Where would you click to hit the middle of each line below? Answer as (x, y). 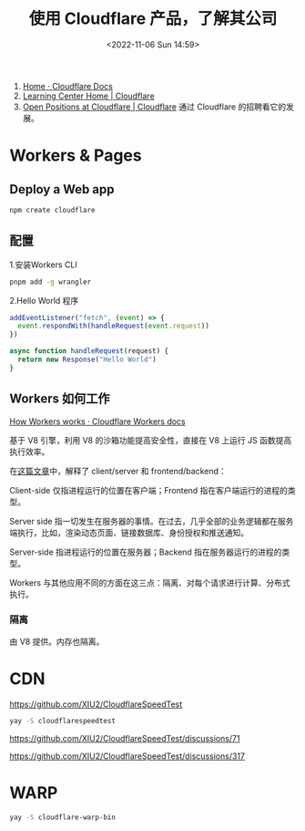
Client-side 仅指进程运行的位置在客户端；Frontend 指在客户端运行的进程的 (149, 490)
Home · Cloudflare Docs (68, 86)
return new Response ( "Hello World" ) (87, 359)
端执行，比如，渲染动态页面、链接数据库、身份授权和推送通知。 (129, 532)
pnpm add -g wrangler (51, 282)
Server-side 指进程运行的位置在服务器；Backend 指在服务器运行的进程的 (146, 552)
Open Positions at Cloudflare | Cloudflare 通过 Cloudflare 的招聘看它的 (154, 107)
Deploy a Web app (62, 189)
